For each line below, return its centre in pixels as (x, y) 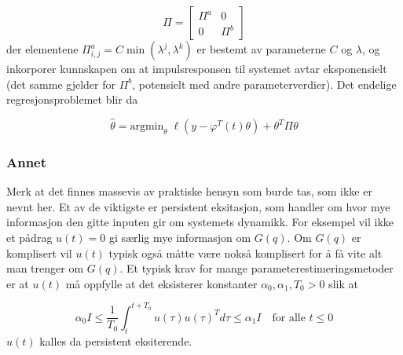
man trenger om (45, 268)
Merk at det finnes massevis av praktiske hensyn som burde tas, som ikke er (189, 191)
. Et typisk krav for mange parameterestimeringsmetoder (256, 268)
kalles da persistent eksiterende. (116, 340)
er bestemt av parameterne (261, 49)
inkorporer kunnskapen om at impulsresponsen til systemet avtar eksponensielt (197, 68)
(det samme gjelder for (61, 84)
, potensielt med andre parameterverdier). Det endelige (264, 84)
